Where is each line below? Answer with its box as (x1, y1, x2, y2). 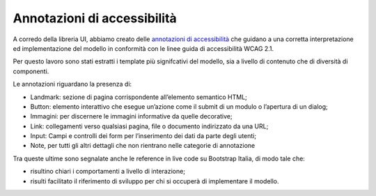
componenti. (13, 67, 49, 75)
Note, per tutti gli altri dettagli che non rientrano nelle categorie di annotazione (30, 142, 256, 150)
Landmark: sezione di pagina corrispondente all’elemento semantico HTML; (30, 93, 247, 101)
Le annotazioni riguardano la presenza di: (13, 80, 132, 89)
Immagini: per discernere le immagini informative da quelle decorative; (30, 112, 233, 121)
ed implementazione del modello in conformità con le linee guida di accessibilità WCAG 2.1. (13, 44, 274, 52)
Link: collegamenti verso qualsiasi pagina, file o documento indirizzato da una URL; (30, 122, 269, 130)
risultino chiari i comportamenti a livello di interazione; (30, 167, 186, 176)
